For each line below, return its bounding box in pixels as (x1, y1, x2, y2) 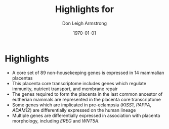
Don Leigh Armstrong (62, 20, 107, 26)
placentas (12, 75, 33, 81)
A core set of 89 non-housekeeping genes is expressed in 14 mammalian (12, 70, 164, 76)
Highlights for (55, 4, 114, 15)
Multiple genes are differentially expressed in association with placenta (12, 112, 160, 118)
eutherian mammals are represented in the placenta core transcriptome (12, 96, 161, 102)
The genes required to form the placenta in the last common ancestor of (12, 91, 163, 97)
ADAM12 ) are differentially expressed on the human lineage (12, 107, 136, 113)
